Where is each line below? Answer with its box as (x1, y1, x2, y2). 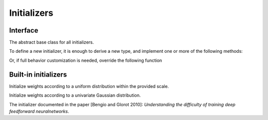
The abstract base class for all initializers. (9, 40, 94, 45)
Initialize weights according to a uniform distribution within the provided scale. (9, 83, 169, 89)
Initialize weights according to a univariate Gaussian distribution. (9, 92, 141, 98)
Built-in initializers (9, 70, 67, 79)
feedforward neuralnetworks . (9, 108, 69, 114)
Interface (9, 26, 38, 35)
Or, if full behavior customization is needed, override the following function (9, 57, 162, 63)
